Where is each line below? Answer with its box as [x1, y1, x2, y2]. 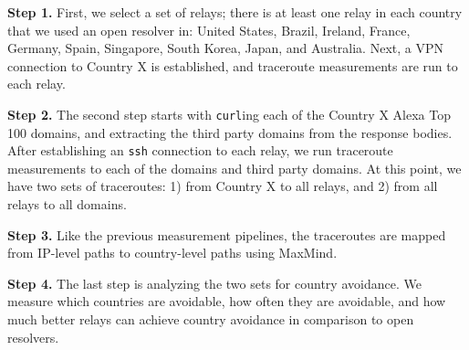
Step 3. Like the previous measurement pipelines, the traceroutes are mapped [7, 225, 446, 244]
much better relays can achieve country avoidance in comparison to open [7, 310, 414, 329]
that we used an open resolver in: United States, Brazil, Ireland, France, [7, 20, 411, 39]
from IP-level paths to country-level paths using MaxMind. [7, 243, 338, 262]
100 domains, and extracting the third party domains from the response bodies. [7, 122, 453, 142]
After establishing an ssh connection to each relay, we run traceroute [7, 141, 393, 160]
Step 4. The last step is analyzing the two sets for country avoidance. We [7, 273, 422, 292]
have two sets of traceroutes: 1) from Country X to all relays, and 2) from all [7, 176, 438, 196]
